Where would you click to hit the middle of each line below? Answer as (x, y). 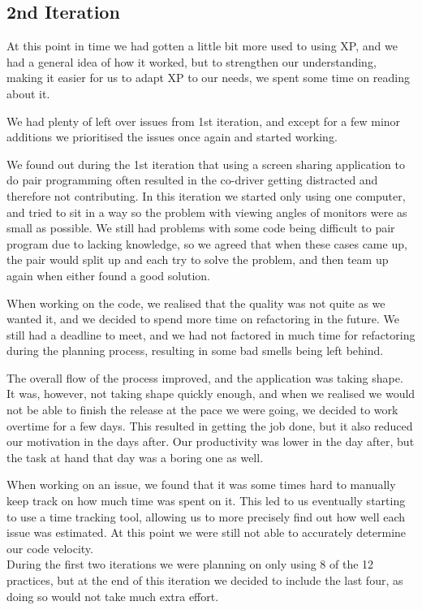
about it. (28, 93)
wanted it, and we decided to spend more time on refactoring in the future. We (203, 319)
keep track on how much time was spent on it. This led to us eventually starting (206, 501)
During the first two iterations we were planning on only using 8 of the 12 (190, 564)
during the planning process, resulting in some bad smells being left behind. (195, 350)
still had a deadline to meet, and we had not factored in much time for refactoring (211, 334)
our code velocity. (50, 548)
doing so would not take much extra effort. (113, 596)
